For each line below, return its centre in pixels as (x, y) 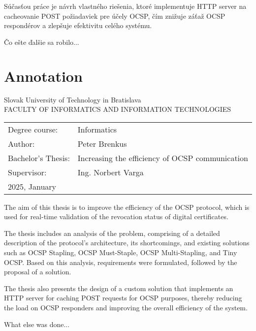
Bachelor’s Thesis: (39, 158)
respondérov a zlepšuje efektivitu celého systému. (78, 25)
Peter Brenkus (102, 143)
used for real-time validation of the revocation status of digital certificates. (116, 216)
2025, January (32, 186)
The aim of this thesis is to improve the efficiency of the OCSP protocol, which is (127, 207)
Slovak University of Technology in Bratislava (73, 99)
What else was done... (37, 324)
